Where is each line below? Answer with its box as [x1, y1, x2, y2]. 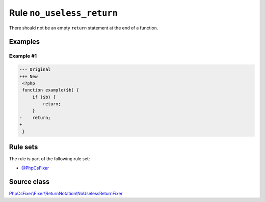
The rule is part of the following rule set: [9, 156, 90, 162]
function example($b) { [22, 87, 79, 93]
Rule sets [9, 143, 38, 151]
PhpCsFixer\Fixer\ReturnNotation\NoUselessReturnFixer [9, 191, 123, 197]
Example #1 [9, 53, 37, 59]
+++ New [19, 74, 38, 79]
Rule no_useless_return [9, 7, 118, 18]
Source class [9, 177, 50, 186]
